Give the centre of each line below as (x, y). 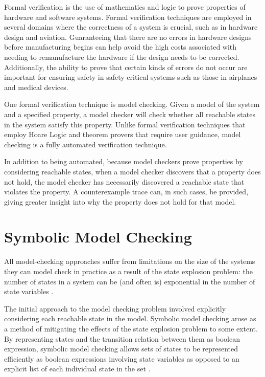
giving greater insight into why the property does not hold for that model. (120, 201)
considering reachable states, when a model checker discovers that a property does (132, 171)
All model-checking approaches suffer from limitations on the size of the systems (130, 261)
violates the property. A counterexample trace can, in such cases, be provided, (126, 192)
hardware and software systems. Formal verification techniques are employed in (128, 17)
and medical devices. (36, 87)
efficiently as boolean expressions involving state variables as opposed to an (122, 358)
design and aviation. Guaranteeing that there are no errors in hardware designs (128, 37)
